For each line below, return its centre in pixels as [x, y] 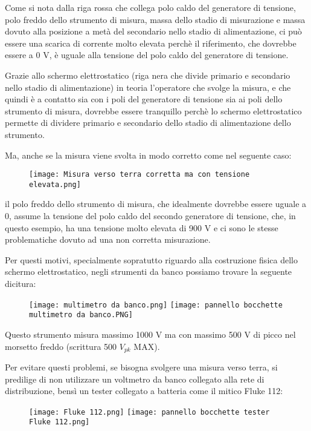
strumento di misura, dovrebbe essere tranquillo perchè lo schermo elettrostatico [153, 110]
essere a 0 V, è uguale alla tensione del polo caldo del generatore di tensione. [147, 55]
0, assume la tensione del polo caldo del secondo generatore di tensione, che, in [150, 216]
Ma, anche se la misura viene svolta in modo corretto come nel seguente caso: [148, 155]
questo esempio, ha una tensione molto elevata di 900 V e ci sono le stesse [142, 227]
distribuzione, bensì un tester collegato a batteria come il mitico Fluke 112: [144, 391]
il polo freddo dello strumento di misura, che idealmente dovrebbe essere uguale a [156, 204]
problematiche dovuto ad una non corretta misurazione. [108, 239]
